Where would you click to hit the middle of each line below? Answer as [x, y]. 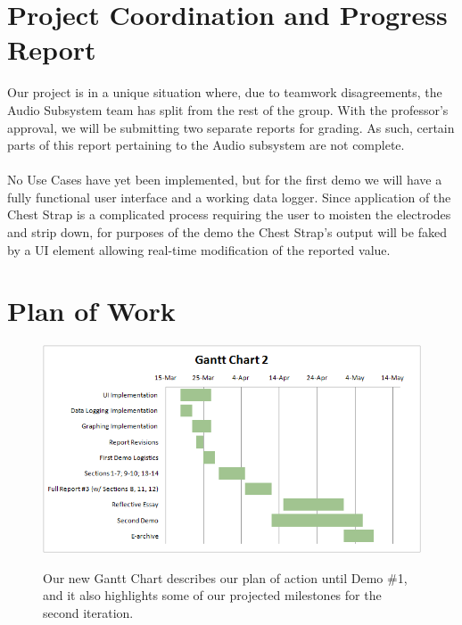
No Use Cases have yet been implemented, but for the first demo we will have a [225, 180]
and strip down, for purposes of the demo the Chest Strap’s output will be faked [227, 232]
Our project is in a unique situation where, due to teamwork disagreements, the [225, 92]
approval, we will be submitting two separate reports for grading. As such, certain [231, 127]
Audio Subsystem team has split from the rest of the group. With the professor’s [228, 109]
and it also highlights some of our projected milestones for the [212, 595]
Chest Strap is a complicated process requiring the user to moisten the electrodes [229, 214]
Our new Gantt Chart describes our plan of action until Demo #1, [225, 577]
